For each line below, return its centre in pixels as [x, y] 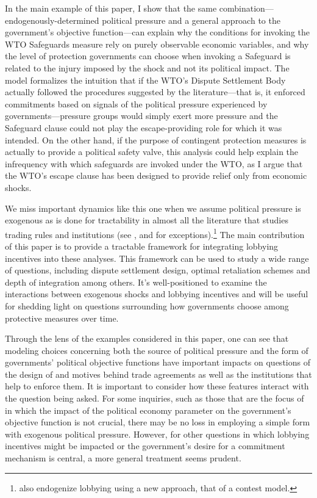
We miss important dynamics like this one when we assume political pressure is [153, 208]
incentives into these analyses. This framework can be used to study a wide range [157, 258]
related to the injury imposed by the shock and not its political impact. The [147, 67]
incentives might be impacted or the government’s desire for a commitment [145, 446]
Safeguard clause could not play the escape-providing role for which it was [144, 127]
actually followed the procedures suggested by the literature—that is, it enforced [155, 92]
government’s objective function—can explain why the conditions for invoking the [157, 32]
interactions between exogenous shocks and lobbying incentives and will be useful [157, 294]
